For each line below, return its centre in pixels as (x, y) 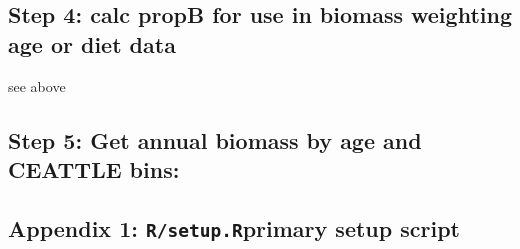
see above (37, 85)
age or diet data (92, 43)
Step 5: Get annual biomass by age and (215, 139)
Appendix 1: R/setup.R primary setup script (234, 227)
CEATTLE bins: (94, 168)
